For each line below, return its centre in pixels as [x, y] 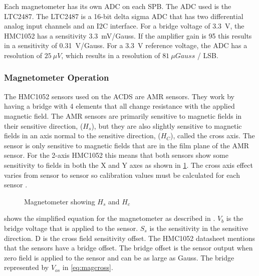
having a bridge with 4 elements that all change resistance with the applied [119, 106]
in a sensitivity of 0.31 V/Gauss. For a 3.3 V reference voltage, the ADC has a [126, 45]
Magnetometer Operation [57, 77]
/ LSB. [208, 55]
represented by [27, 267]
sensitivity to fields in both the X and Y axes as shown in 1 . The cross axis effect [128, 165]
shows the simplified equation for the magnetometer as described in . [110, 218]
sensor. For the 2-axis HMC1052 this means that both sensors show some [116, 155]
